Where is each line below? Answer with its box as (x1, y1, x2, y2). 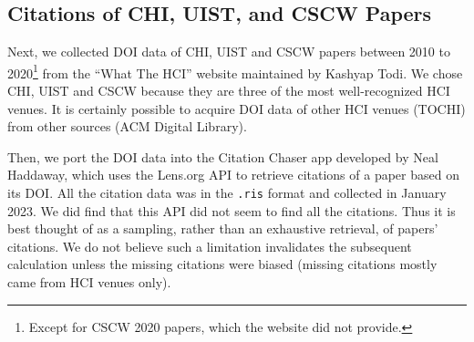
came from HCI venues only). (7, 273, 171, 292)
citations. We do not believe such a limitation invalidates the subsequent (7, 236, 412, 255)
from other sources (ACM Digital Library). (7, 117, 247, 136)
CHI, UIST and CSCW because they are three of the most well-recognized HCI (7, 81, 450, 100)
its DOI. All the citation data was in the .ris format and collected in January (7, 183, 447, 202)
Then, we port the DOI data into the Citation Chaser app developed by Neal (7, 147, 438, 166)
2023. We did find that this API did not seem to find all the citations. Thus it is (7, 201, 456, 220)
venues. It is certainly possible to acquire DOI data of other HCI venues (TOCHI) (7, 98, 466, 118)
